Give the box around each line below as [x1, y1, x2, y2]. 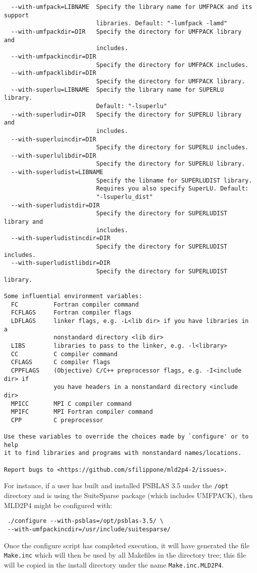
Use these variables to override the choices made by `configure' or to [4, 433, 249, 441]
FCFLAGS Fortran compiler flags [11, 309, 132, 317]
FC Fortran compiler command [11, 301, 139, 308]
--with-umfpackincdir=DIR [11, 53, 97, 60]
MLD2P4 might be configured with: [4, 500, 112, 510]
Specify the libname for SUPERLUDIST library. [96, 177, 253, 184]
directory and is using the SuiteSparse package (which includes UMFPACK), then [4, 490, 253, 501]
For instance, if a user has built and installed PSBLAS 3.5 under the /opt [4, 480, 229, 491]
